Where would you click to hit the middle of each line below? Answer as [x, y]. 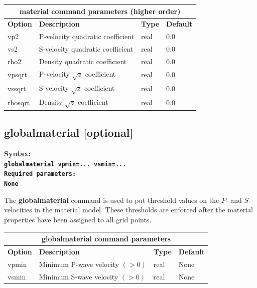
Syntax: [17, 154]
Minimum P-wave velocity [79, 264]
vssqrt [17, 88]
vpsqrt [18, 74]
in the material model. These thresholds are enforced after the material [144, 210]
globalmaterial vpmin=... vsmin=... [65, 164]
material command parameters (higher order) [100, 11]
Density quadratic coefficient [83, 61]
